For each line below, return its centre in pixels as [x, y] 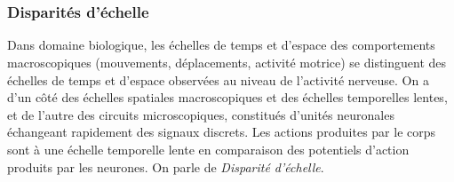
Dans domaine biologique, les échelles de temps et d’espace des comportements [221, 45]
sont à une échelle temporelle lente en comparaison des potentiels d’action [208, 150]
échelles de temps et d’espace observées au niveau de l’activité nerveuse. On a [218, 79]
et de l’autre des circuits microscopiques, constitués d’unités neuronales [201, 114]
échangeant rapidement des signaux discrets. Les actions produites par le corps [222, 132]
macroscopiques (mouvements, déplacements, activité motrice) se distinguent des [227, 63]
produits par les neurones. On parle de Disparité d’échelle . [166, 166]
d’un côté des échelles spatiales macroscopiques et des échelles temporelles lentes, [227, 97]
